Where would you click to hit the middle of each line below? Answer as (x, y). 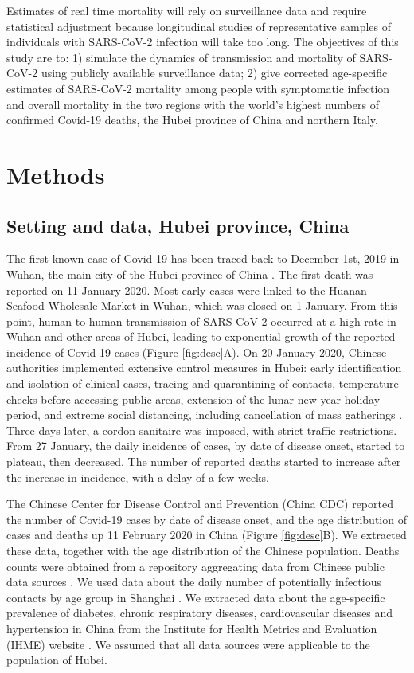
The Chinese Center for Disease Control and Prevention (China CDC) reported (200, 504)
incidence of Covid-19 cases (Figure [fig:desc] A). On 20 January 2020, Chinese (197, 352)
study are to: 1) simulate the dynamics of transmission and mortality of (181, 57)
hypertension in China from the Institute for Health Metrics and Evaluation (192, 628)
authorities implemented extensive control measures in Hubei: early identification (204, 368)
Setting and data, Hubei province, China (178, 225)
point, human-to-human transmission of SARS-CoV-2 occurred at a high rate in (201, 321)
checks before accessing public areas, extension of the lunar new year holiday (193, 399)
